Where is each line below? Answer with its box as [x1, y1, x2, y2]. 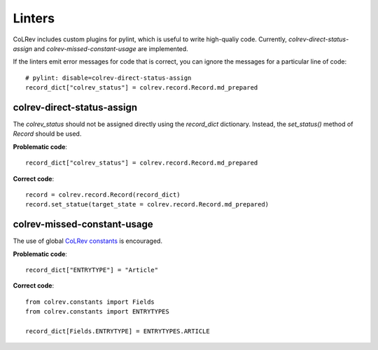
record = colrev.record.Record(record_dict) [25, 190, 181, 199]
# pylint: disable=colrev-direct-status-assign [25, 73, 192, 82]
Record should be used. [13, 129, 82, 138]
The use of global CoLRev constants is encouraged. [13, 237, 162, 245]
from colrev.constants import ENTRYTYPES [25, 308, 169, 316]
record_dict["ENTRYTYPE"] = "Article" [25, 266, 159, 274]
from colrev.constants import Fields [25, 297, 155, 306]
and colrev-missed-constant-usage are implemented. [34, 44, 188, 52]
